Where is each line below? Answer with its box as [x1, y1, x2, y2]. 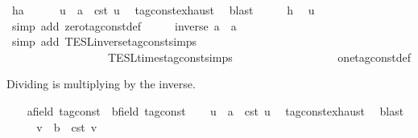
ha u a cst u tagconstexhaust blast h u [11, 2, 315, 18]
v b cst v [36, 118, 97, 135]
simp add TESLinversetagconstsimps [11, 33, 197, 50]
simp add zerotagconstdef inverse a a [11, 17, 237, 34]
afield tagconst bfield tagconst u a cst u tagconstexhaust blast [27, 102, 404, 119]
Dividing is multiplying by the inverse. [6, 75, 196, 92]
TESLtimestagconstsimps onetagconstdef [107, 48, 412, 65]
